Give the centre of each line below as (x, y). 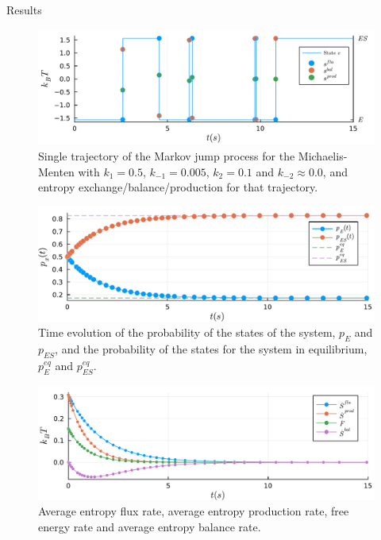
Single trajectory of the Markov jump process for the (167, 155)
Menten (56, 171)
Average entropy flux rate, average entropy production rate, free (194, 511)
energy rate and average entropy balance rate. (150, 526)
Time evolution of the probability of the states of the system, (187, 332)
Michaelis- (323, 155)
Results (24, 10)
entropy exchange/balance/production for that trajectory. (178, 187)
